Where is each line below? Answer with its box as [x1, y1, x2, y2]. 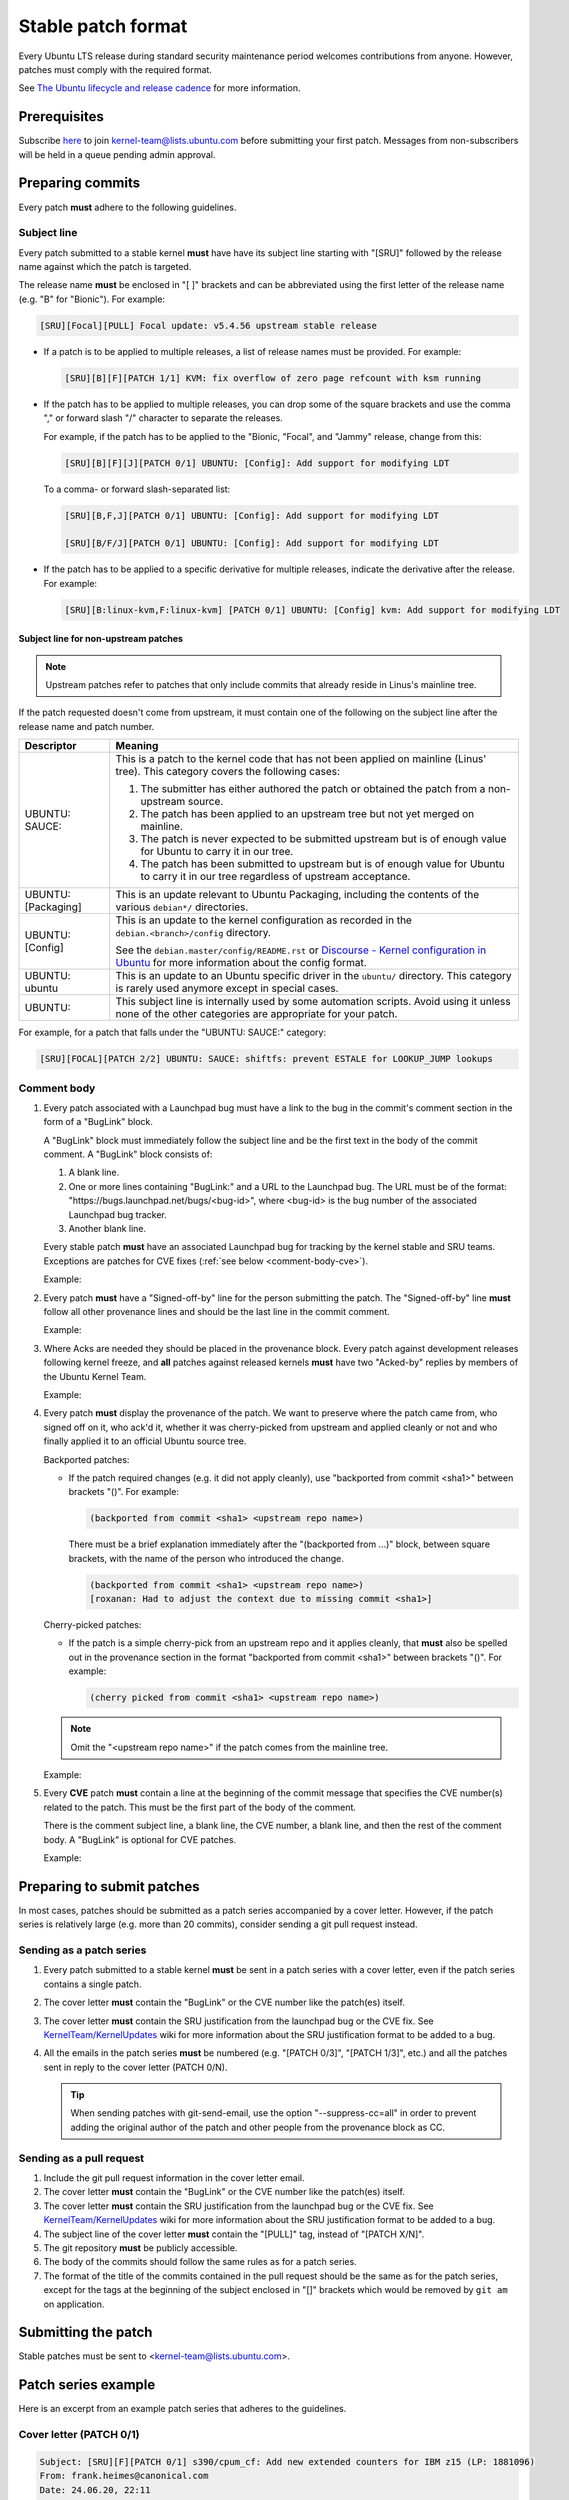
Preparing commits [18, 175, 140, 192]
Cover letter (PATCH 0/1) [18, 2428, 140, 2442]
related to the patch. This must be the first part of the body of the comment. [43, 1801, 357, 1813]
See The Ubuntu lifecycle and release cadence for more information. [18, 82, 301, 94]
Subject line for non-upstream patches [18, 633, 184, 645]
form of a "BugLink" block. [43, 1116, 154, 1128]
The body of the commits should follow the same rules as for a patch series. [43, 2256, 357, 2268]
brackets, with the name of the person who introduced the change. [68, 1552, 345, 1564]
